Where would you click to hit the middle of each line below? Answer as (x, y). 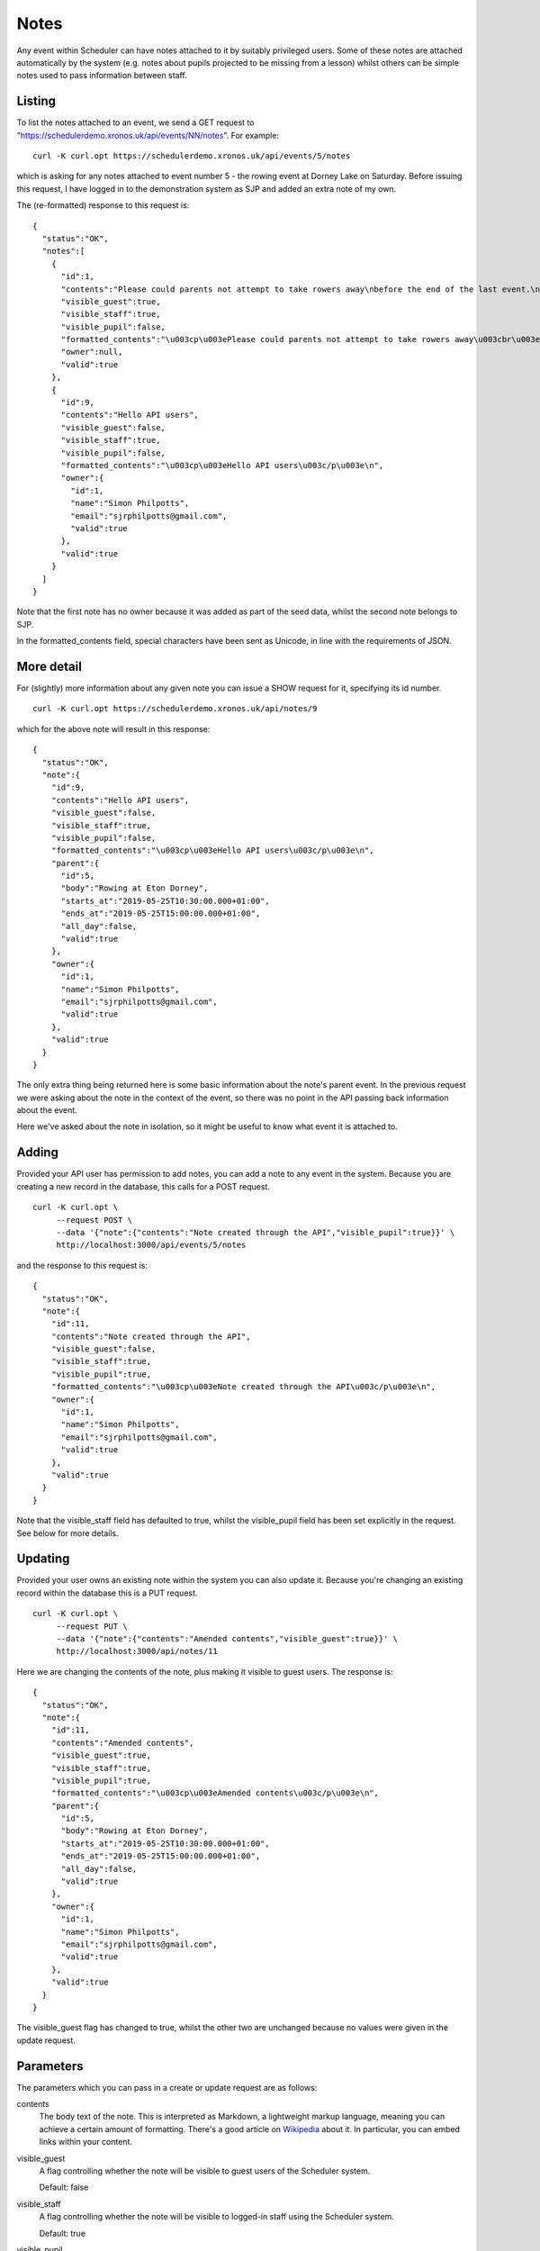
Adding (37, 1153)
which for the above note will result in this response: (113, 728)
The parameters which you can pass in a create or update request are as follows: (167, 2087)
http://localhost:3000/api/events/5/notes (151, 1245)
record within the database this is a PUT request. (107, 1593)
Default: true (62, 2233)
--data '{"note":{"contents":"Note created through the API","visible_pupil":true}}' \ (256, 1232)
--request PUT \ (92, 1626)
